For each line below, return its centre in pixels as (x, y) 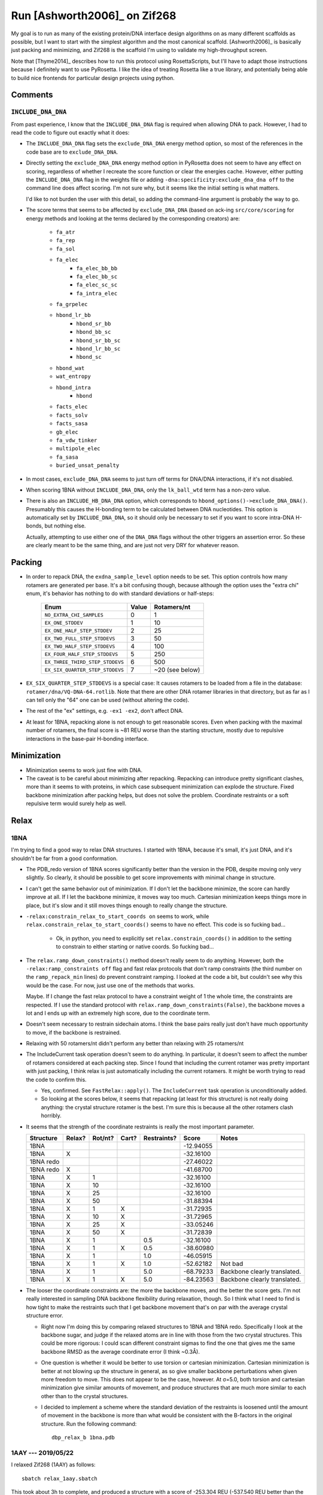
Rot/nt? (103, 1138)
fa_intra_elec (97, 293)
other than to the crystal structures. (85, 1396)
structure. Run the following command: (89, 1424)
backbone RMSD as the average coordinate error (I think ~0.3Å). (121, 1351)
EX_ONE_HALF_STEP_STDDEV (78, 631)
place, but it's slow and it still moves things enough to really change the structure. (127, 905)
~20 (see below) (177, 670)
